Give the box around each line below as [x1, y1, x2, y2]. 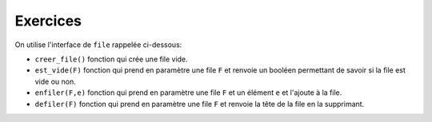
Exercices [14, 12, 82, 30]
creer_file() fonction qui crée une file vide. [34, 54, 188, 64]
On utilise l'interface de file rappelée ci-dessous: [14, 40, 182, 49]
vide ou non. [34, 77, 76, 86]
